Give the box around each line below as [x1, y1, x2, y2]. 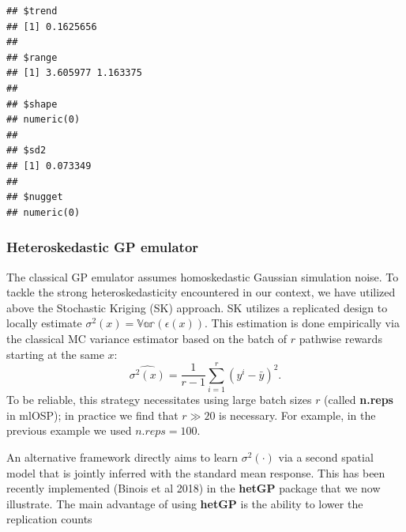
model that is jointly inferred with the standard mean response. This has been [6, 464, 385, 481]
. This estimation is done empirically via [205, 315, 400, 331]
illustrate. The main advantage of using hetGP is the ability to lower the [6, 495, 363, 511]
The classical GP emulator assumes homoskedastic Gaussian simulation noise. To [6, 268, 399, 285]
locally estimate [6, 315, 82, 331]
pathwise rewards [299, 330, 382, 346]
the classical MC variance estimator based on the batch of [6, 330, 288, 346]
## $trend [6, 6, 58, 17]
